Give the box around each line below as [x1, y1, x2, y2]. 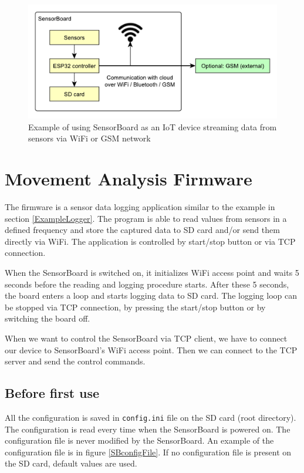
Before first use [5, 384, 100, 402]
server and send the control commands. [5, 355, 146, 367]
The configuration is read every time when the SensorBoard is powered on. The [5, 423, 291, 435]
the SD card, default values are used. [5, 457, 137, 469]
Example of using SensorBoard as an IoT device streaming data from [28, 120, 277, 133]
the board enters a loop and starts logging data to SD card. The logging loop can [5, 289, 297, 302]
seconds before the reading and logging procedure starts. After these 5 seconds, [5, 278, 289, 290]
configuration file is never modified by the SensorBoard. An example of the [5, 434, 274, 447]
